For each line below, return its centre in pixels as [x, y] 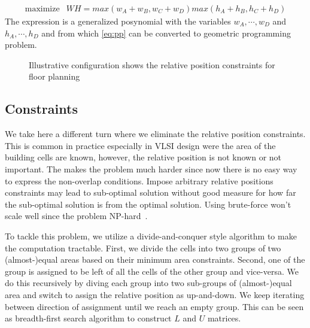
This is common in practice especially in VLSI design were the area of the [140, 145]
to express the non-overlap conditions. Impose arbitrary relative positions [139, 180]
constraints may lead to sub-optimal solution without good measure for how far [151, 192]
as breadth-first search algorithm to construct [88, 318]
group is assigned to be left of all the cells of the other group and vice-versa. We [152, 271]
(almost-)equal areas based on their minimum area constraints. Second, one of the [155, 259]
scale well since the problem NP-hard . [76, 216]
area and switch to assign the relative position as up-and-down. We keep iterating [155, 294]
